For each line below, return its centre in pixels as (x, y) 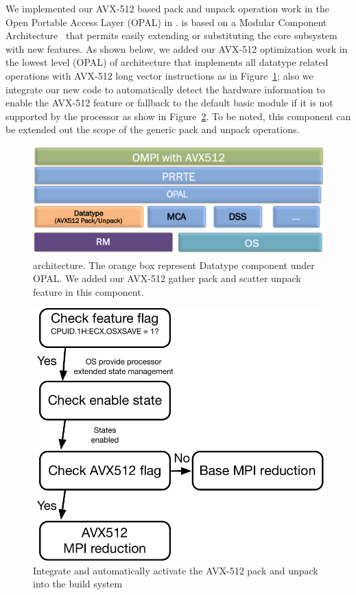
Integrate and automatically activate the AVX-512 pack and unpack (176, 570)
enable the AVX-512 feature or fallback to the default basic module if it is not (169, 103)
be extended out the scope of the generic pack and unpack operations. (153, 129)
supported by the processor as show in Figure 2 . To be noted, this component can (178, 116)
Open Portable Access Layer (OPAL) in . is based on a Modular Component (166, 22)
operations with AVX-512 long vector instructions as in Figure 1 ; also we (159, 75)
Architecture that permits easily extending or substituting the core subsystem (171, 35)
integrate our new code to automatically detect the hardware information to (165, 89)
